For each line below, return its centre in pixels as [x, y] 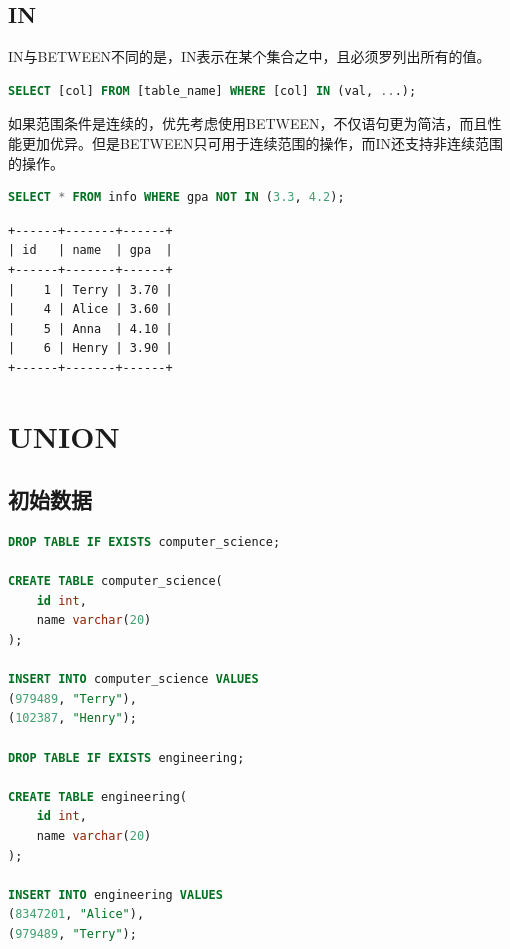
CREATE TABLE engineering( [97, 796]
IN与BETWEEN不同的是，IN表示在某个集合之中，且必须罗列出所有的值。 [249, 56]
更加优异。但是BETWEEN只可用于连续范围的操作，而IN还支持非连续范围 [262, 142]
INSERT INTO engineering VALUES [115, 894]
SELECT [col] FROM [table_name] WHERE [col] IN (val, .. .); [212, 90]
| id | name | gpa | [90, 250]
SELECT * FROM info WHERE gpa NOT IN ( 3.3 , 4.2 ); [176, 197]
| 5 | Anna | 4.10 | [90, 328]
